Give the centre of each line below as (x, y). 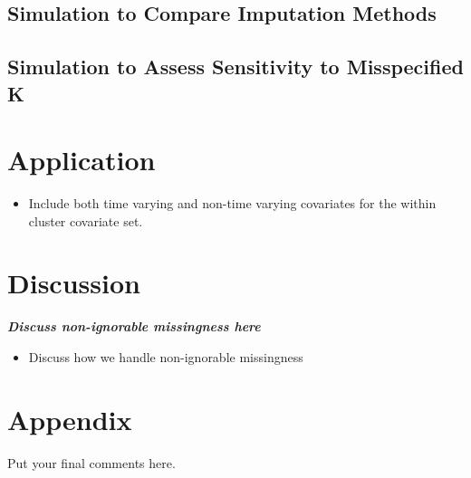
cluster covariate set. (86, 220)
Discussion (74, 283)
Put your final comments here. (91, 462)
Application (82, 160)
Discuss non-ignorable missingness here (134, 326)
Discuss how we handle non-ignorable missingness (166, 356)
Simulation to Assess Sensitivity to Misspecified (235, 67)
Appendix (70, 419)
